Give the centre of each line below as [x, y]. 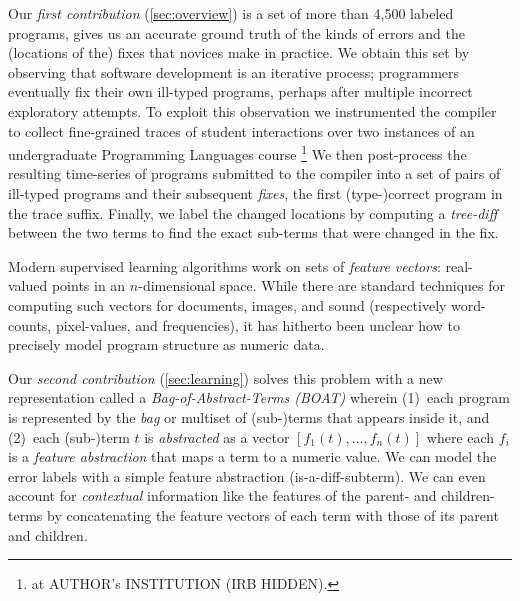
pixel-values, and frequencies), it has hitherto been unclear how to [257, 324]
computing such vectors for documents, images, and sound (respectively [227, 304]
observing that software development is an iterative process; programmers [234, 71]
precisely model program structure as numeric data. [166, 344]
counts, [30, 324]
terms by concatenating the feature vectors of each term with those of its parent [253, 514]
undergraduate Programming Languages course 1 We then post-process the [237, 152]
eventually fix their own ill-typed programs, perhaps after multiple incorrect [240, 91]
